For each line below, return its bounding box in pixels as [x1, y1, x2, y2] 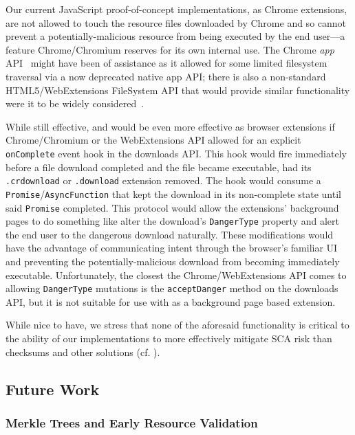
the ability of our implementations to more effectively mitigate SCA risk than [6, 331, 332, 346]
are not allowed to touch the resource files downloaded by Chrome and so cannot [6, 15, 347, 30]
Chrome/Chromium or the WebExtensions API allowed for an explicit [6, 133, 301, 147]
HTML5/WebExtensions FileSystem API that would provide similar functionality [6, 82, 350, 97]
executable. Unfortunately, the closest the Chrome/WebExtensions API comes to [6, 267, 347, 282]
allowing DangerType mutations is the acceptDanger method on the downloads [6, 281, 338, 295]
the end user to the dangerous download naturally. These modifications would [6, 227, 334, 241]
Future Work [6, 378, 100, 399]
